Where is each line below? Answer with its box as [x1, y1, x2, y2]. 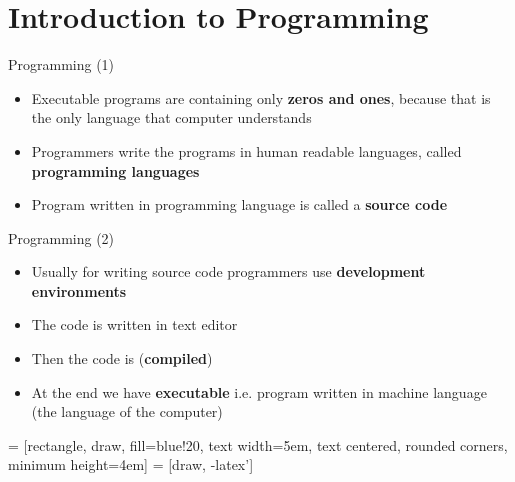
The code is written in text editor [31, 314, 238, 335]
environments [31, 280, 127, 301]
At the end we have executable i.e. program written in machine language [31, 381, 487, 402]
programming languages [31, 160, 200, 181]
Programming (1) [8, 54, 115, 75]
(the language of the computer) [31, 401, 223, 422]
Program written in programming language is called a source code [31, 194, 448, 215]
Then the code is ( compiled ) [31, 348, 213, 369]
